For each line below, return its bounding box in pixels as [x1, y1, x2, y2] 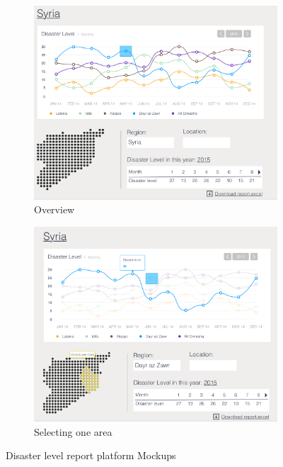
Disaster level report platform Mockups [6, 448, 176, 463]
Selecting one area [34, 424, 112, 439]
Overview [34, 202, 75, 217]
